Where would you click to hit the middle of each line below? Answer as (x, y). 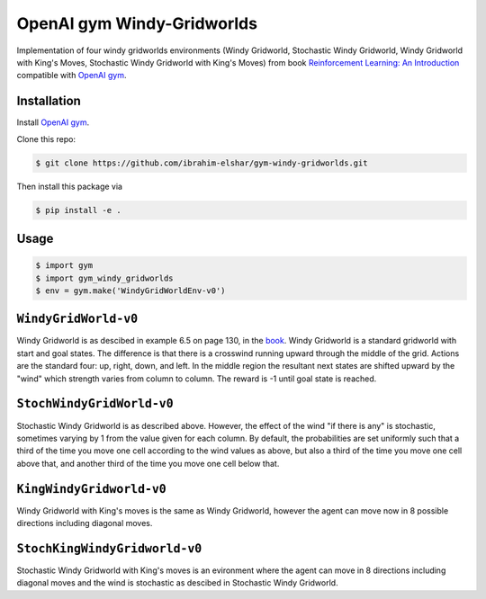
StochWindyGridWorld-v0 (95, 404)
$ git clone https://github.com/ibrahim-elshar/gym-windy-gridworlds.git (202, 163)
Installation (49, 101)
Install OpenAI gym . (53, 122)
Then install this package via (70, 186)
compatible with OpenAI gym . (72, 76)
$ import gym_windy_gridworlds (105, 278)
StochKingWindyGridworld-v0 (109, 548)
